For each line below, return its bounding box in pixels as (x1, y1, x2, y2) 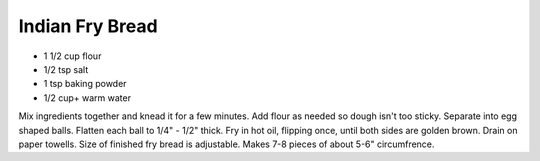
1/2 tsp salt (43, 63, 89, 75)
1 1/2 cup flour (43, 50, 102, 62)
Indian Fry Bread (18, 15, 159, 37)
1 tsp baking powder (43, 78, 127, 90)
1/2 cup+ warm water (43, 91, 132, 104)
